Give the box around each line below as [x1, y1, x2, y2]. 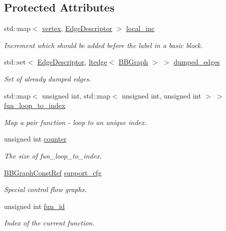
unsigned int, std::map [42, 90, 110, 100]
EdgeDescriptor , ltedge [37, 56, 107, 67]
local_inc [126, 23, 155, 33]
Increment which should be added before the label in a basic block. [4, 39, 203, 50]
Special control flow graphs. [4, 184, 87, 194]
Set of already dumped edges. [4, 73, 91, 83]
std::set [4, 56, 26, 67]
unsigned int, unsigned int [122, 90, 202, 100]
